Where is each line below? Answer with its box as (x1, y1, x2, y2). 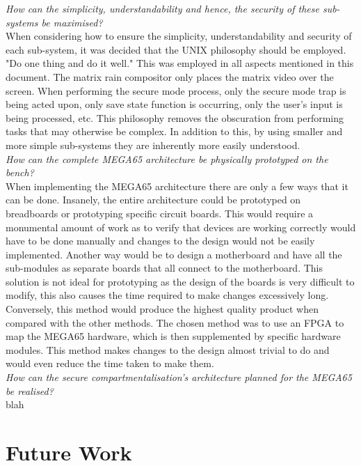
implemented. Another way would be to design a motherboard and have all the (6, 247, 342, 261)
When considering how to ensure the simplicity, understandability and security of (6, 29, 352, 43)
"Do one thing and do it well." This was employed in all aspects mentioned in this (6, 56, 354, 70)
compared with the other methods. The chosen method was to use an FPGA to (6, 315, 344, 329)
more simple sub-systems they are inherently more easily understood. (6, 137, 300, 152)
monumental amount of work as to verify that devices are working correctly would (6, 219, 356, 234)
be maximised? (41, 15, 103, 29)
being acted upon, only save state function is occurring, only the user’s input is (6, 97, 343, 111)
